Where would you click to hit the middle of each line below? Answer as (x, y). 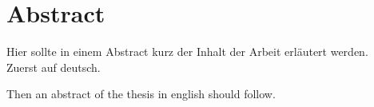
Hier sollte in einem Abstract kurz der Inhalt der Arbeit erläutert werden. (187, 52)
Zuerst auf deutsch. (54, 67)
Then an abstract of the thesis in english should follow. (141, 94)
